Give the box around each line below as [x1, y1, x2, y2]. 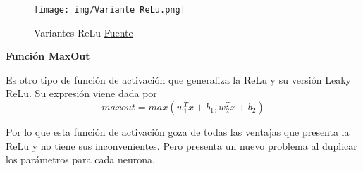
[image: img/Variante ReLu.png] [34, 5, 185, 15]
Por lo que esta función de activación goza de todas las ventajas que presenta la [6, 125, 350, 139]
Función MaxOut [6, 49, 90, 63]
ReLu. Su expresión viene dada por [6, 86, 157, 101]
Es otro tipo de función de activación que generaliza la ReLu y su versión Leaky [6, 72, 351, 87]
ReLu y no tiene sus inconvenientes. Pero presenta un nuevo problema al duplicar [6, 138, 357, 153]
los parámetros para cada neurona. [6, 152, 155, 167]
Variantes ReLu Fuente [34, 25, 133, 39]
